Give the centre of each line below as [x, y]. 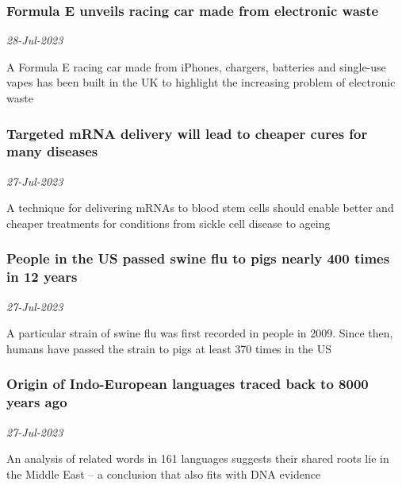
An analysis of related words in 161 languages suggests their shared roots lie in [198, 458]
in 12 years [42, 277]
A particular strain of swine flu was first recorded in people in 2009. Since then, [200, 333]
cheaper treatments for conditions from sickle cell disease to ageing [168, 223]
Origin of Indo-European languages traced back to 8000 [188, 384]
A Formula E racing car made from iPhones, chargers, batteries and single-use [196, 66]
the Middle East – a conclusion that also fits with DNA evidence [164, 473]
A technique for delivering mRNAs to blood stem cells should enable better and [200, 208]
